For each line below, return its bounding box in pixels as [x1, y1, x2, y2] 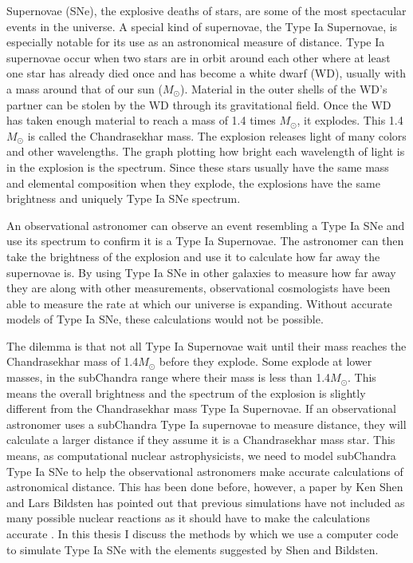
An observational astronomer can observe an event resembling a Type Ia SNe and [6, 216, 405, 233]
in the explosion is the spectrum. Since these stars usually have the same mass [6, 158, 389, 175]
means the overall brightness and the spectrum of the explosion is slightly [6, 384, 366, 401]
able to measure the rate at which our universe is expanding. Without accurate [6, 295, 392, 311]
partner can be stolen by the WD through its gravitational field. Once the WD [6, 96, 391, 113]
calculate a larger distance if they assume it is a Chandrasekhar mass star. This [6, 431, 395, 448]
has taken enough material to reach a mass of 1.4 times [6, 112, 276, 129]
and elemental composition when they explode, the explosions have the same [6, 174, 380, 191]
